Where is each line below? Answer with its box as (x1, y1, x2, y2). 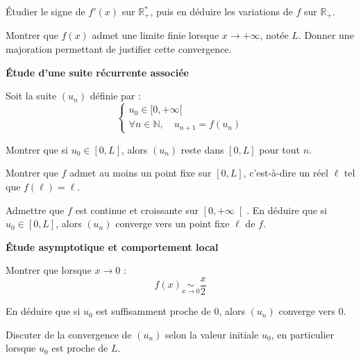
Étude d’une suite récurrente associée (6, 65, 189, 79)
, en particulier (271, 327, 335, 341)
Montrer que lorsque (6, 263, 92, 277)
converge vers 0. (278, 304, 346, 318)
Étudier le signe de (6, 4, 85, 18)
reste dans (180, 142, 224, 156)
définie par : (90, 88, 141, 103)
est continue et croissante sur (75, 202, 199, 217)
